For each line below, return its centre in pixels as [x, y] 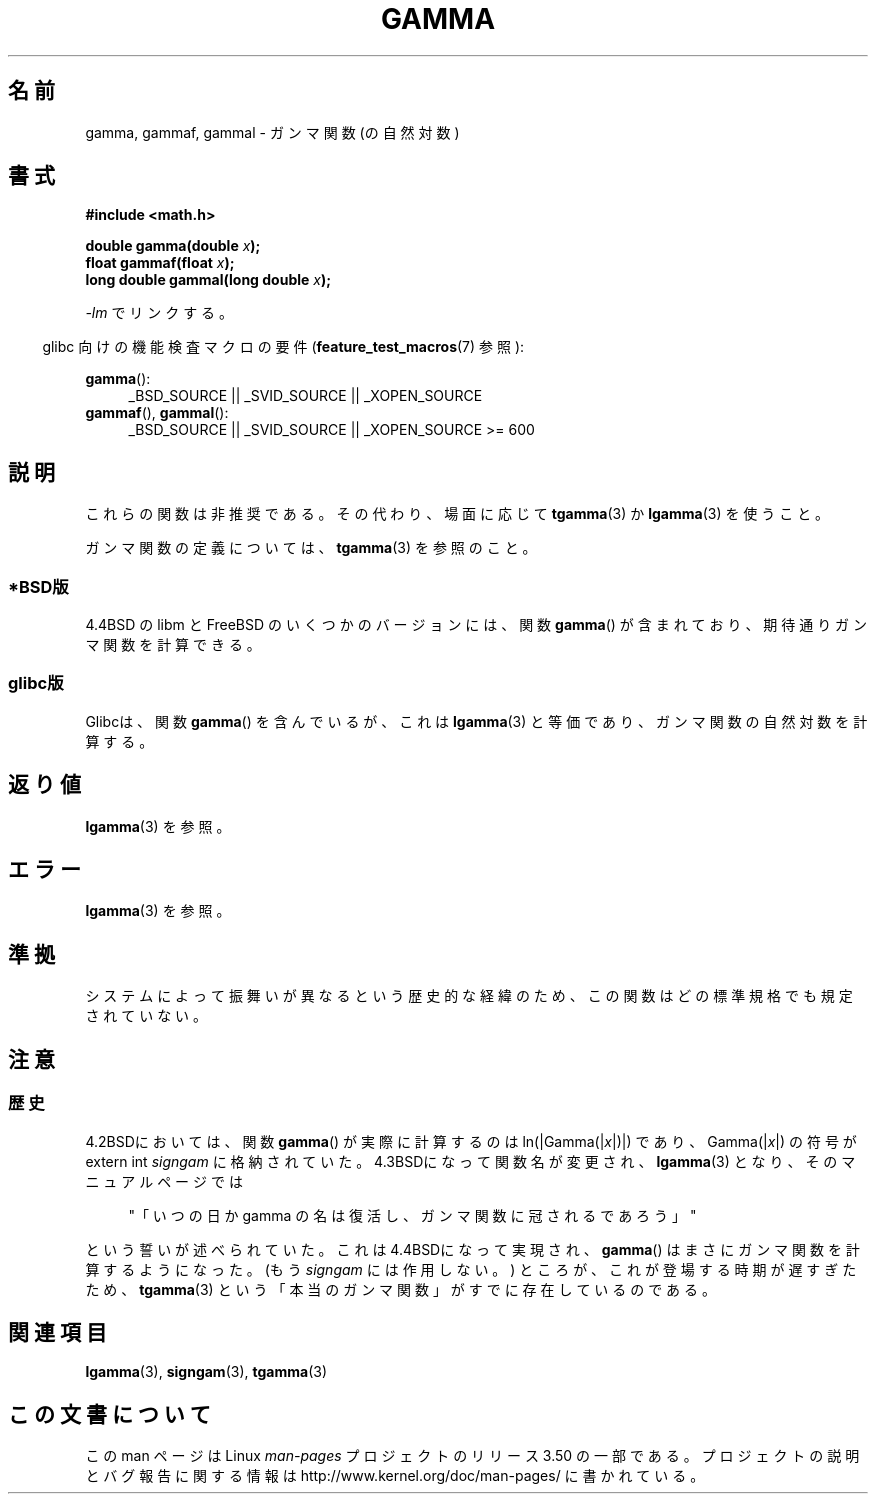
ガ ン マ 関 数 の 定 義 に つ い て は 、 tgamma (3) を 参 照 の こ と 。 [311, 548]
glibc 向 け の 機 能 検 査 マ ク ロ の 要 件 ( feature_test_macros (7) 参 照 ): [283, 347]
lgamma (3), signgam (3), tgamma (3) [206, 1372]
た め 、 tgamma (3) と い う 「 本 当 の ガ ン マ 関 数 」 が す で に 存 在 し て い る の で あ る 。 [400, 1289]
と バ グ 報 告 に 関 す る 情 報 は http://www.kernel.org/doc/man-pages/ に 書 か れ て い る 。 [395, 1476]
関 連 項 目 [57, 1332]
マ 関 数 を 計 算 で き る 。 [173, 645]
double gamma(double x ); [173, 246]
